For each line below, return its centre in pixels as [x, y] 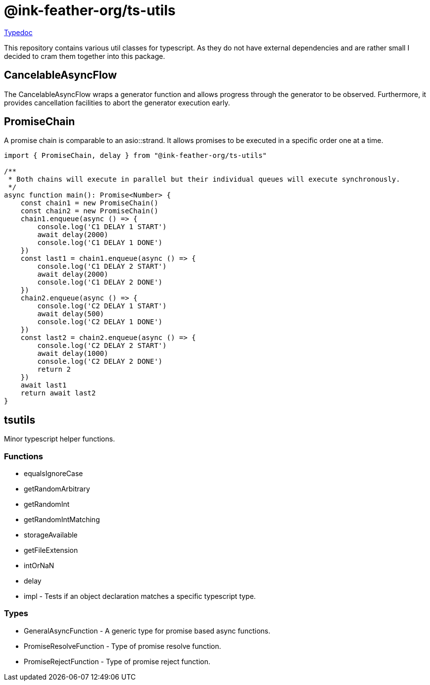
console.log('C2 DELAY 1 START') [102, 306]
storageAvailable [51, 535]
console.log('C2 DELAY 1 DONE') [100, 322]
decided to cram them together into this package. [85, 56]
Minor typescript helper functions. [60, 439]
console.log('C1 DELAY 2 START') [102, 267]
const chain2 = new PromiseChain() [89, 211]
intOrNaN [39, 566]
